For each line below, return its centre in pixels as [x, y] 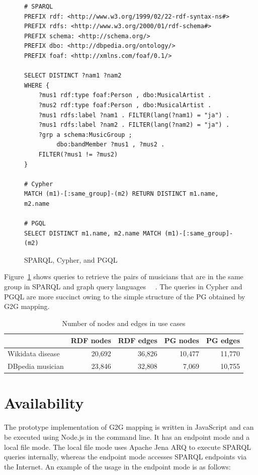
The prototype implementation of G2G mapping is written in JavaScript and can [129, 427]
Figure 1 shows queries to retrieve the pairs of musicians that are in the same [124, 276]
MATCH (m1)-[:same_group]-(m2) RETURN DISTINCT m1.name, [121, 194]
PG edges [223, 340]
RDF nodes [91, 340]
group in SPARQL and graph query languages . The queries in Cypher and [123, 287]
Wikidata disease [34, 353]
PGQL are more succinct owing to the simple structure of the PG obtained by [125, 296]
